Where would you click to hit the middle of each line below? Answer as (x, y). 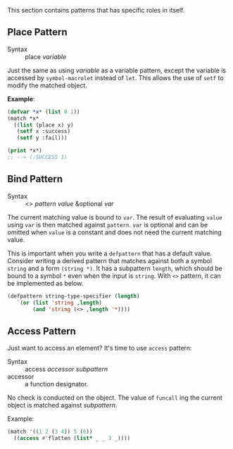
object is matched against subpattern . (62, 405)
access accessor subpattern (67, 369)
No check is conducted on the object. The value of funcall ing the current (115, 398)
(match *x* (23, 118)
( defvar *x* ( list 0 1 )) (44, 112)
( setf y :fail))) (42, 138)
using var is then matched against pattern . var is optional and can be (108, 224)
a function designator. (57, 384)
